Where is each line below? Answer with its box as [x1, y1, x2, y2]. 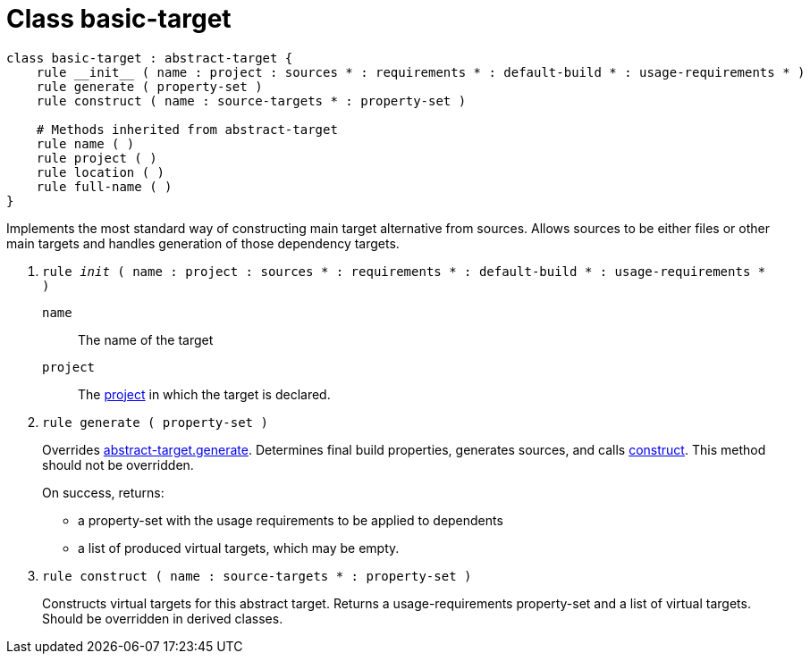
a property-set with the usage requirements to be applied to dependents [78, 512, 503, 528]
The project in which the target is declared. [78, 386, 331, 402]
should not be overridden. [42, 456, 194, 473]
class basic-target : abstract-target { [6, 50, 293, 65]
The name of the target [78, 331, 214, 347]
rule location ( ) [36, 164, 165, 180]
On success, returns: [42, 484, 165, 500]
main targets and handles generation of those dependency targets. [6, 235, 400, 251]
